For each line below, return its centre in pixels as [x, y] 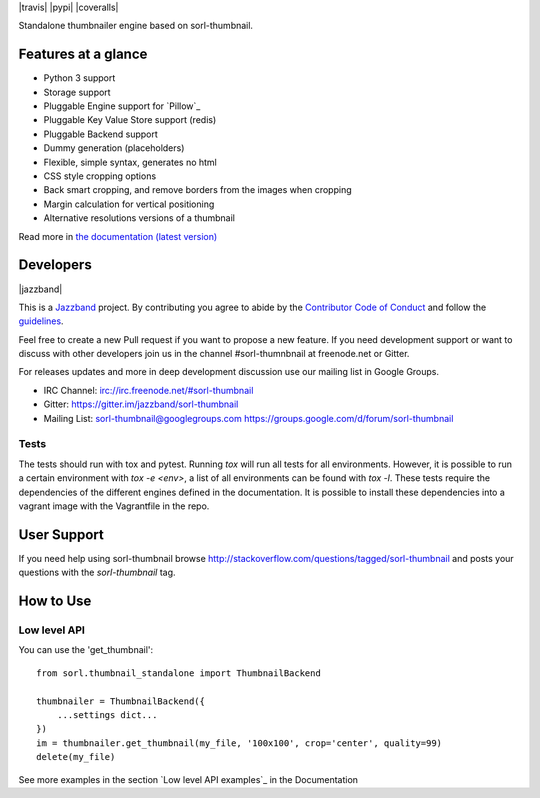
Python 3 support [79, 78]
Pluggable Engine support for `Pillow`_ [122, 106]
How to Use [55, 601]
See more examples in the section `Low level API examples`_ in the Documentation [188, 779]
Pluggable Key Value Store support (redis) [130, 120]
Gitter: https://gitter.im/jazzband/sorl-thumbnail [141, 404]
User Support [61, 534]
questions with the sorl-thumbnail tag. [97, 572]
